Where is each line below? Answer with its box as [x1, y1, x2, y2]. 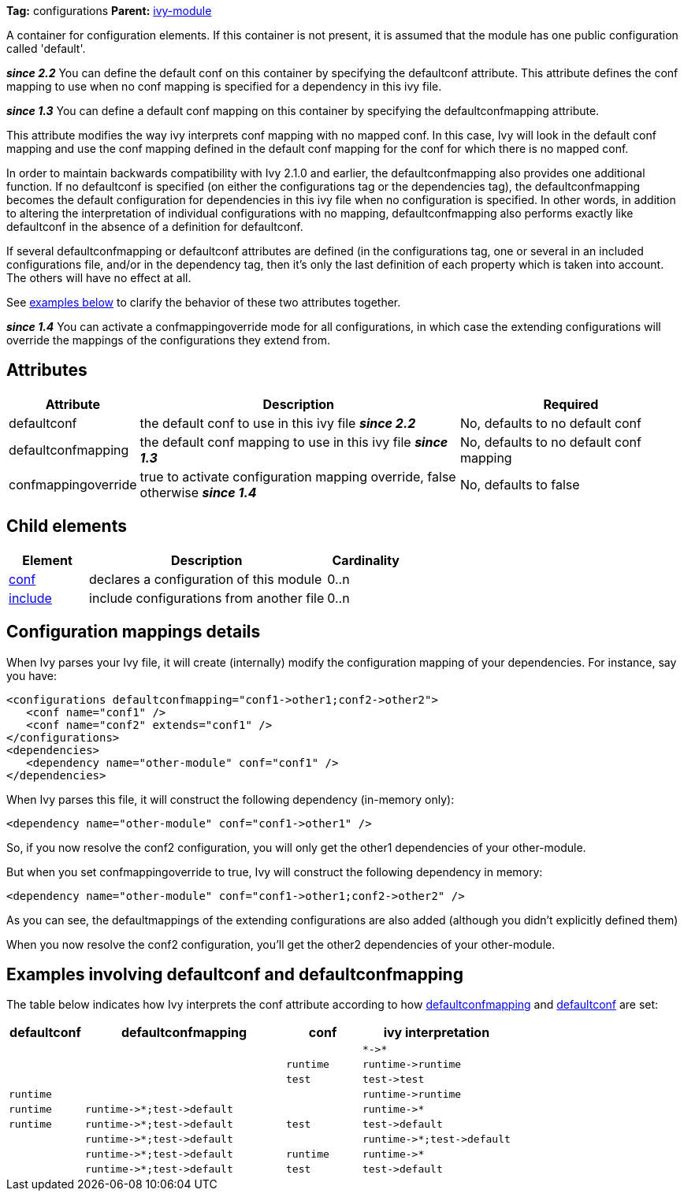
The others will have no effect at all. [6, 271, 191, 284]
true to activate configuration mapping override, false [139, 468, 456, 485]
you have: [6, 668, 57, 682]
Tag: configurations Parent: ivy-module [6, 4, 212, 17]
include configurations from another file [89, 589, 325, 606]
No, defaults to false [459, 476, 580, 493]
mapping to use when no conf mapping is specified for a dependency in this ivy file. [6, 80, 442, 93]
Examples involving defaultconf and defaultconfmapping [6, 964, 463, 984]
